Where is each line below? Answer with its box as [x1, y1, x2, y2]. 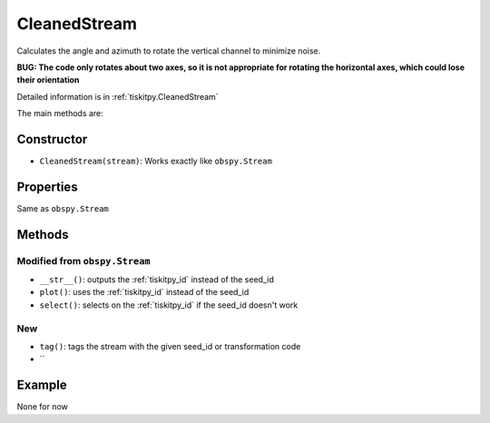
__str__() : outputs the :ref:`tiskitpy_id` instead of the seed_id [39, 274, 274, 285]
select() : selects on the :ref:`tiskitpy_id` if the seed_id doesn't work [39, 300, 299, 310]
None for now [16, 401, 68, 412]
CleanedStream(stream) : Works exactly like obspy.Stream [39, 155, 272, 167]
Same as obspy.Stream [16, 202, 109, 213]
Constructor [16, 132, 88, 147]
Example [16, 378, 67, 393]
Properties [16, 179, 78, 194]
